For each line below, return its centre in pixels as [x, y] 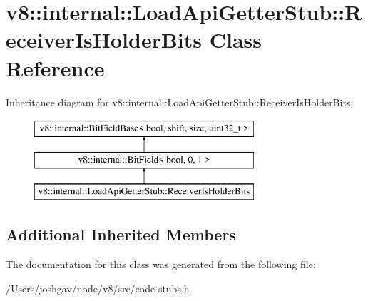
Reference [55, 67]
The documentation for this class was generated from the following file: [161, 264]
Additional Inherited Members [121, 234]
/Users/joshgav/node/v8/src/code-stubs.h [98, 288]
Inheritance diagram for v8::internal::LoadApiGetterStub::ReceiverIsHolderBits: [180, 102]
